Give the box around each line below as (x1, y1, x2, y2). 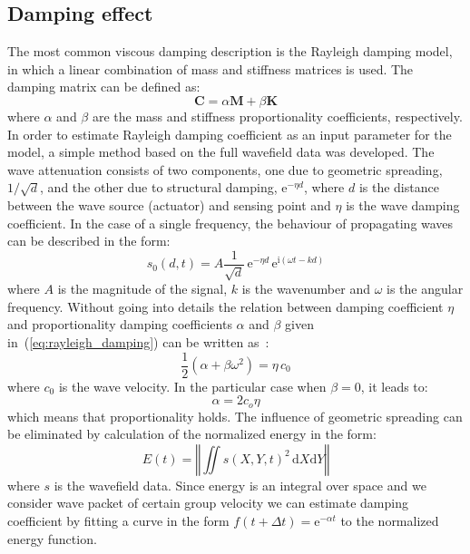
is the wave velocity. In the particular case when (58, 376, 327, 395)
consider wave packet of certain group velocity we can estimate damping (7, 493, 408, 512)
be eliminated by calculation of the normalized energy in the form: (7, 424, 377, 443)
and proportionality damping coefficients (7, 315, 232, 334)
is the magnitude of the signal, (57, 279, 228, 298)
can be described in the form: (7, 231, 171, 250)
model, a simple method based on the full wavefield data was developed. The (7, 142, 435, 161)
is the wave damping (346, 195, 460, 214)
